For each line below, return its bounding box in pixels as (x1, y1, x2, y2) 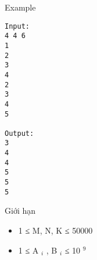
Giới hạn (5, 204, 36, 217)
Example (5, 1, 36, 13)
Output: (5, 129, 34, 138)
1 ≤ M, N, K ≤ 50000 (18, 224, 93, 236)
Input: (5, 22, 30, 30)
